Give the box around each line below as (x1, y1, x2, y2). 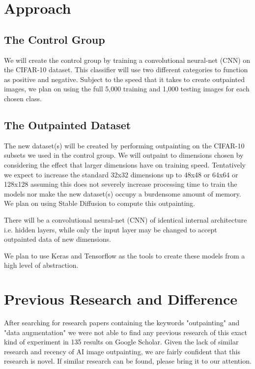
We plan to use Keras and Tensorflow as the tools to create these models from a (4, 250, 245, 260)
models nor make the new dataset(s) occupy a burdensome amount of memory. (4, 188, 241, 199)
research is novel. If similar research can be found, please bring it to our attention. (4, 356, 252, 366)
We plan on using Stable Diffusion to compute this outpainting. (4, 198, 195, 208)
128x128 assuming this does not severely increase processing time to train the (4, 179, 237, 189)
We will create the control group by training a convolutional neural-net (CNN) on (4, 55, 251, 65)
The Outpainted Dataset (4, 117, 131, 132)
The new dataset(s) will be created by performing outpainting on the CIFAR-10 (4, 140, 245, 150)
